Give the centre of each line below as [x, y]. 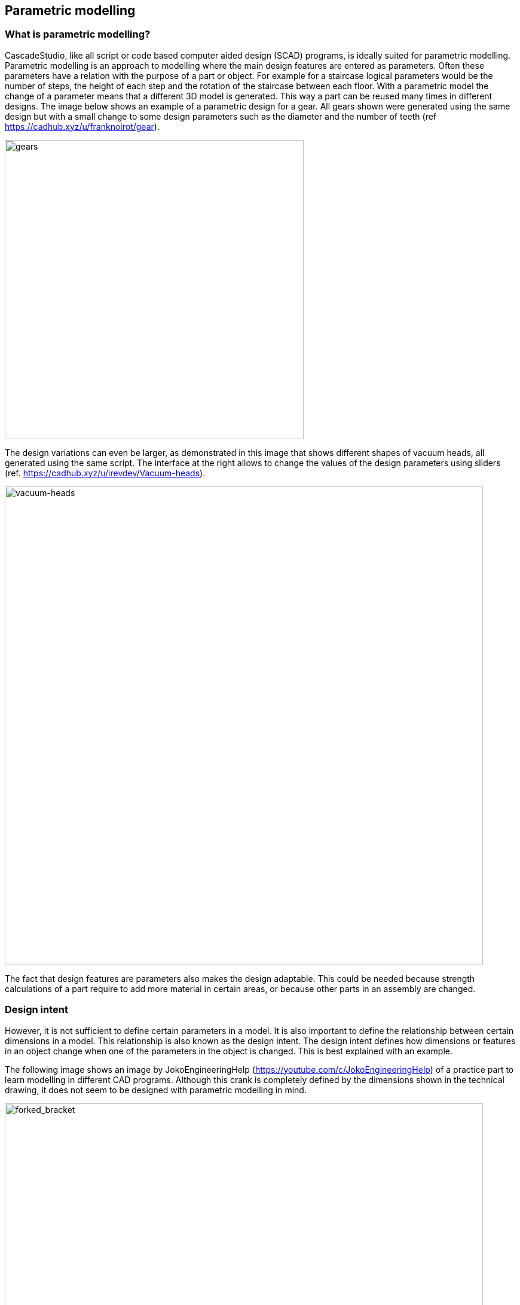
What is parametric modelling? [78, 34]
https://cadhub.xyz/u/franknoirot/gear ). [82, 126]
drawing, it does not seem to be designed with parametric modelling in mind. [156, 1090]
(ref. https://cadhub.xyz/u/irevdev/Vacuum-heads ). [105, 473]
